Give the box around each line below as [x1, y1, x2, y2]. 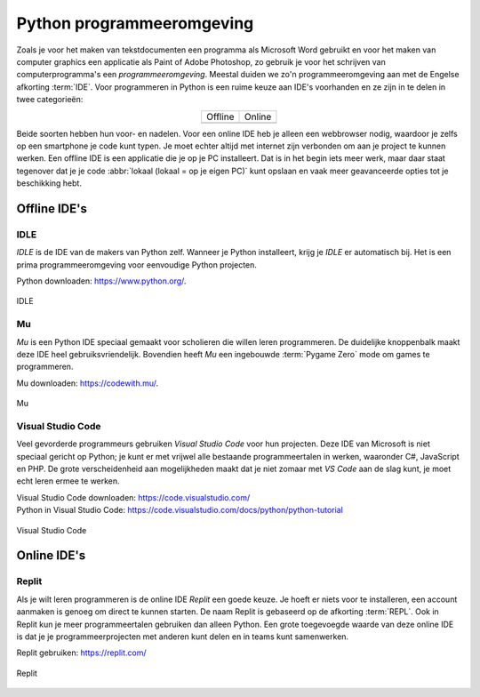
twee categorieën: [16, 94, 84, 105]
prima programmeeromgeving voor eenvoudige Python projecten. [16, 259, 258, 270]
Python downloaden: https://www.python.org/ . [16, 276, 187, 286]
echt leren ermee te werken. [16, 476, 120, 486]
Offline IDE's [16, 201, 88, 216]
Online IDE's [16, 548, 86, 564]
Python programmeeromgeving [16, 13, 254, 33]
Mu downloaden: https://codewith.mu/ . [16, 378, 159, 389]
